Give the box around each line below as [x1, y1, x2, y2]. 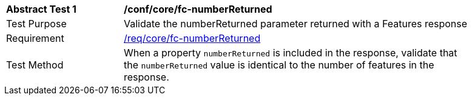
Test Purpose [6, 18, 67, 30]
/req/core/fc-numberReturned [124, 32, 261, 44]
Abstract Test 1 [6, 3, 76, 15]
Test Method [6, 59, 64, 71]
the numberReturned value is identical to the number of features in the [124, 59, 434, 71]
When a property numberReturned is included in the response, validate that [124, 47, 457, 59]
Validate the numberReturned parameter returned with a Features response [124, 18, 468, 30]
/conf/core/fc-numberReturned [124, 3, 272, 15]
